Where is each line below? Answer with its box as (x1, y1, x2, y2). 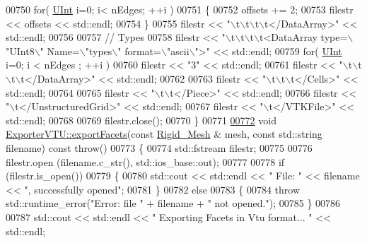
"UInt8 (6, 43, 35, 58)
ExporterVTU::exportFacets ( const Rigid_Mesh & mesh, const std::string (6, 126, 322, 141)
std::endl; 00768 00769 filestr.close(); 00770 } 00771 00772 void (6, 112, 276, 127)
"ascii (166, 43, 190, 58)
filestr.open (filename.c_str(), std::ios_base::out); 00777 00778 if (6, 154, 285, 169)
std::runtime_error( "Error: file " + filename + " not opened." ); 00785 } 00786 (6, 196, 341, 211)
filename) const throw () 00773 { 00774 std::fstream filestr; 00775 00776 (6, 140, 313, 155)
